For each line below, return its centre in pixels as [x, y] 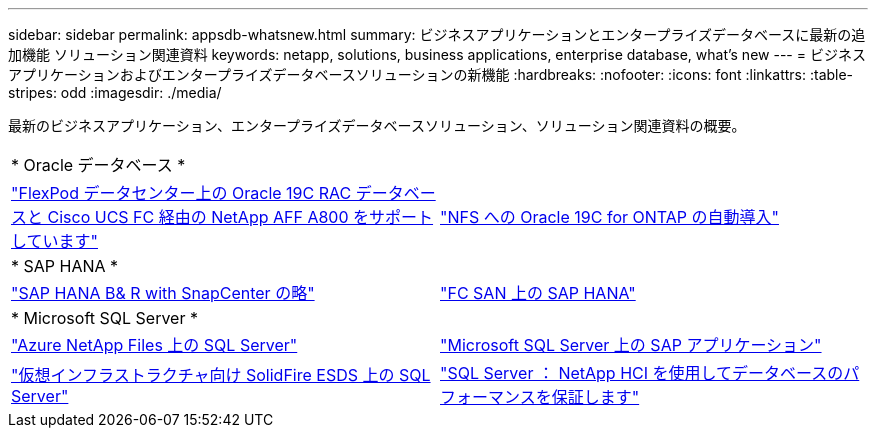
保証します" [595, 397]
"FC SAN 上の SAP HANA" [538, 293]
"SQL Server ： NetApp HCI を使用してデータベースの [642, 373]
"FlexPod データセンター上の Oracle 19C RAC [181, 193]
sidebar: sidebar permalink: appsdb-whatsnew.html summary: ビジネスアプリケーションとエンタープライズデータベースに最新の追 [437, 34]
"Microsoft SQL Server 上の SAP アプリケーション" [631, 345]
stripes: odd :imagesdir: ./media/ [115, 92]
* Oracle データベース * [98, 165]
